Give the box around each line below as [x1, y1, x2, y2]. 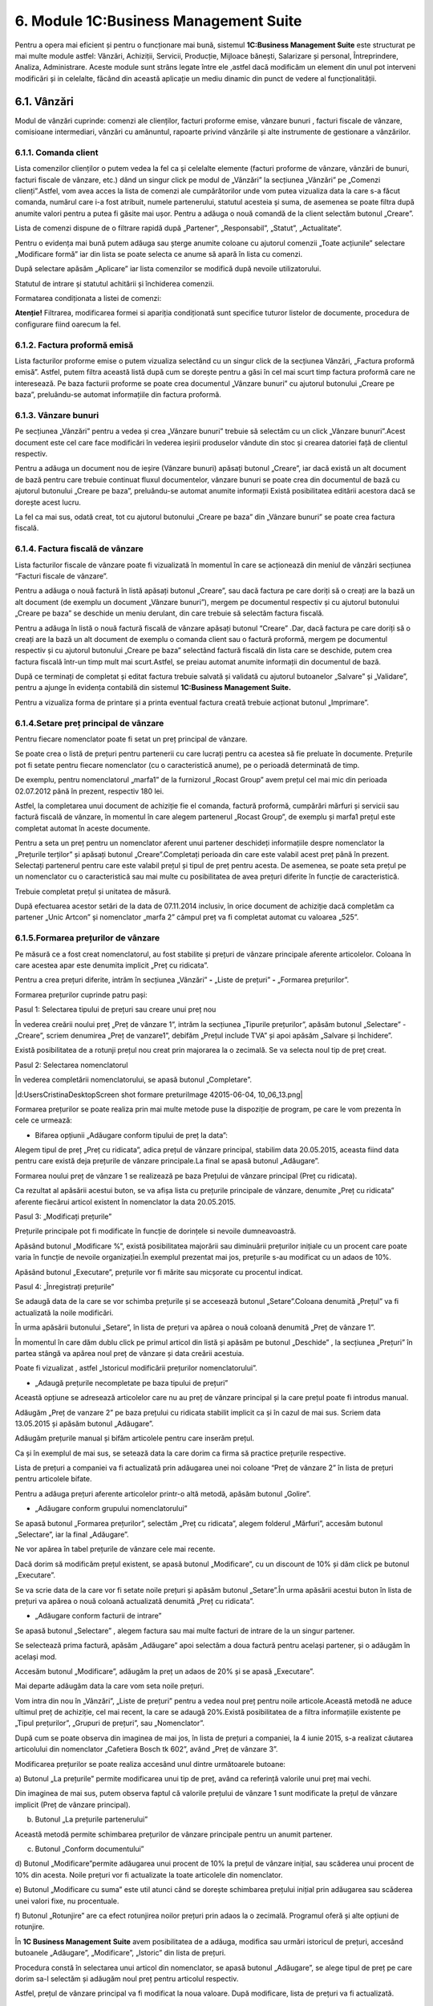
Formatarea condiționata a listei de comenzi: [14, 294, 162, 303]
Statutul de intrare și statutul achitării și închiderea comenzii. [14, 278, 215, 288]
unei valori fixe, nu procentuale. [14, 1896, 119, 1906]
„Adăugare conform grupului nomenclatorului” [34, 1504, 188, 1513]
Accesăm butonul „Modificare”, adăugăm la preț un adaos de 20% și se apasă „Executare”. [14, 1666, 314, 1676]
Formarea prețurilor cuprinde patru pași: [14, 989, 148, 999]
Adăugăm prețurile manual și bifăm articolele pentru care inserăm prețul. [14, 1433, 255, 1444]
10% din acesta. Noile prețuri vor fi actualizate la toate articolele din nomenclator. [14, 1870, 284, 1879]
